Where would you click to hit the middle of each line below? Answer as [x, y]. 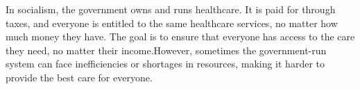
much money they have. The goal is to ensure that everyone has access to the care [180, 37]
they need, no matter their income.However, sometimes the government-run [166, 50]
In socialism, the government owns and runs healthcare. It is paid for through [171, 9]
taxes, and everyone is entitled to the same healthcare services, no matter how [172, 23]
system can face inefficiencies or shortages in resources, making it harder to [165, 64]
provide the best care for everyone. [79, 77]
